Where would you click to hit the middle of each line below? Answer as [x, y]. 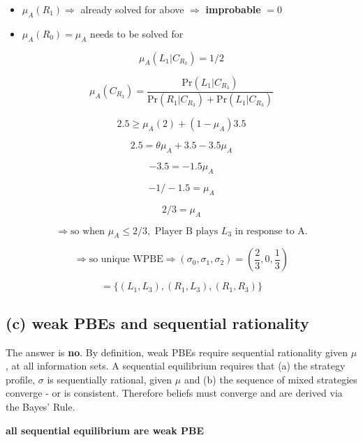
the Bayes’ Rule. [40, 407]
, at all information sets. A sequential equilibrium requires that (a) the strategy [176, 366]
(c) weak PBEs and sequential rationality [157, 322]
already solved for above [132, 9]
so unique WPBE [126, 260]
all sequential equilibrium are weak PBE [105, 430]
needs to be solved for [137, 33]
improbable [233, 9]
